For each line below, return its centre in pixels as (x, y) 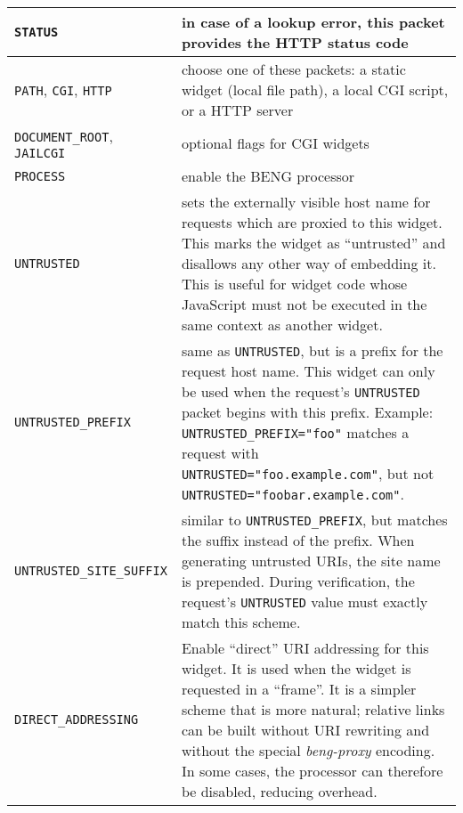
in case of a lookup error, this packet (313, 22)
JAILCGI (40, 153)
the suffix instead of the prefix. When (298, 540)
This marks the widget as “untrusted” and (313, 243)
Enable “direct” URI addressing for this (305, 648)
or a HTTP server (237, 110)
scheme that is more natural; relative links (313, 709)
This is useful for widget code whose (294, 284)
